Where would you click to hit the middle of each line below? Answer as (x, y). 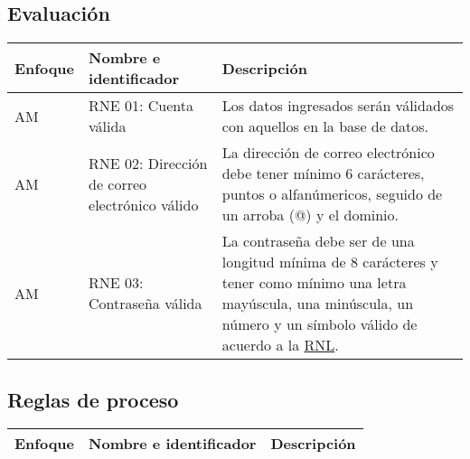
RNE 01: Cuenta (141, 106)
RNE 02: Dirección (148, 163)
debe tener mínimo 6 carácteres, (323, 173)
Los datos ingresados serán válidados (338, 106)
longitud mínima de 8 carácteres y (330, 262)
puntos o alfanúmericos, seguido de (332, 194)
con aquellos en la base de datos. (325, 126)
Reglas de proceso (93, 399)
